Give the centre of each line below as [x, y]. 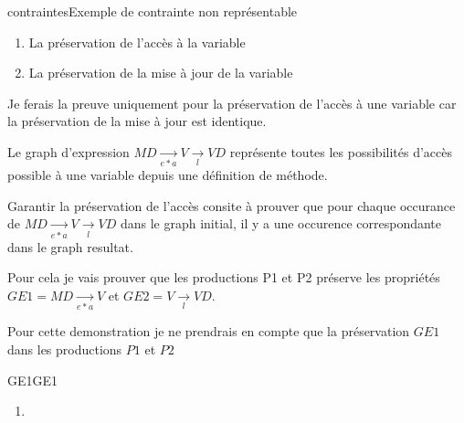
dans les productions [65, 349]
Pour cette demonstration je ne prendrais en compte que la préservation [209, 331]
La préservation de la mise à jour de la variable [161, 73]
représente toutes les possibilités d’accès [341, 151]
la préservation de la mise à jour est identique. [137, 121]
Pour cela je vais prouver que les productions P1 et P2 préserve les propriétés [224, 277]
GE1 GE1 [33, 380]
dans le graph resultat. [70, 246]
